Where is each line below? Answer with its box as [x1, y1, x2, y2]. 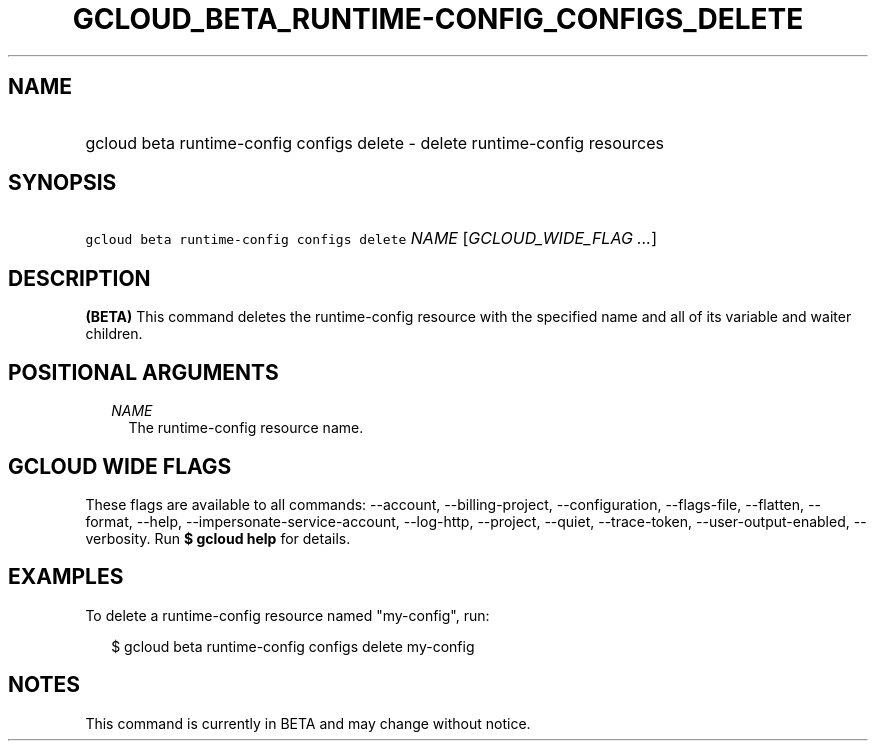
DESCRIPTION [8, 265, 151, 291]
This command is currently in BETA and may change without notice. [85, 714, 531, 732]
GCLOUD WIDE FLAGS [8, 453, 232, 479]
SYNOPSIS [8, 170, 117, 196]
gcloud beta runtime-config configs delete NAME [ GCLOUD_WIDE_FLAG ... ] [85, 228, 657, 249]
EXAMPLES [8, 564, 124, 590]
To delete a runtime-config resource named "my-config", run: [85, 606, 490, 624]
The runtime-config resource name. [128, 419, 364, 437]
